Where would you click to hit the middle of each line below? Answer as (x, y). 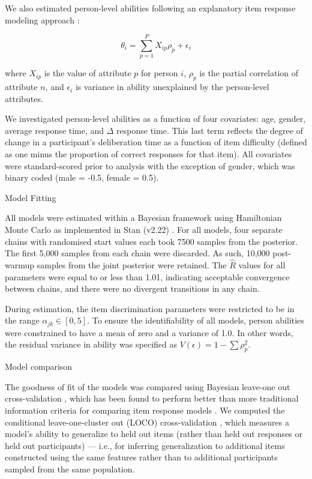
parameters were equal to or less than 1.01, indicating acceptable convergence (147, 276)
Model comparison (39, 366)
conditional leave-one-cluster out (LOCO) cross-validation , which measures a (147, 422)
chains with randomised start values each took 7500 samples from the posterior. (151, 241)
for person (160, 73)
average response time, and (55, 130)
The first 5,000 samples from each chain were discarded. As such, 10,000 (137, 253)
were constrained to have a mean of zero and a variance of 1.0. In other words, (149, 332)
